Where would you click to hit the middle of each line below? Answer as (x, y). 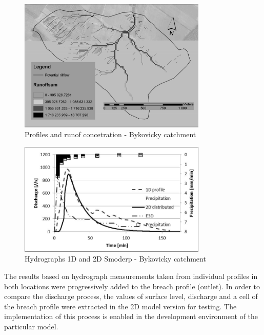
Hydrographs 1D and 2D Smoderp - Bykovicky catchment (115, 259)
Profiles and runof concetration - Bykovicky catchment (110, 134)
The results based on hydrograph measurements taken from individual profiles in (131, 276)
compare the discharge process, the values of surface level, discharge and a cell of (131, 296)
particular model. (31, 327)
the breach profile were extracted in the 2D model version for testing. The (120, 306)
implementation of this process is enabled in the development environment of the (131, 316)
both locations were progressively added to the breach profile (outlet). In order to (132, 286)
